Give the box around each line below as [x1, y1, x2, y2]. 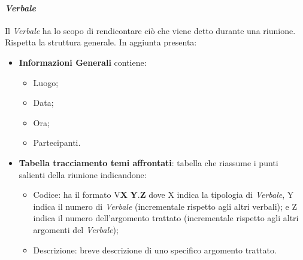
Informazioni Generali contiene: [19, 56, 147, 68]
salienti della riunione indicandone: [19, 168, 147, 181]
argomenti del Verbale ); [33, 223, 119, 235]
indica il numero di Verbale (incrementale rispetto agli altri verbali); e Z [33, 200, 297, 212]
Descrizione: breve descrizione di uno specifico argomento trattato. [33, 243, 277, 256]
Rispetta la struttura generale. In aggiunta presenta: [5, 36, 197, 48]
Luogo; [33, 76, 59, 88]
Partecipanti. [33, 136, 81, 149]
